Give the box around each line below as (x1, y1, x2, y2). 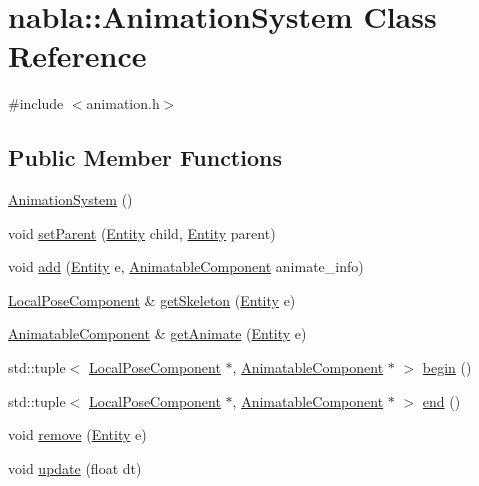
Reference (8, 35, 147, 76)
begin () (422, 357, 472, 378)
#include (8, 93, 64, 114)
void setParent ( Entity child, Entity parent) (8, 222, 276, 243)
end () (422, 390, 461, 411)
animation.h (86, 93, 160, 114)
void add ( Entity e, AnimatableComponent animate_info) (8, 256, 364, 277)
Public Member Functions (8, 142, 282, 173)
